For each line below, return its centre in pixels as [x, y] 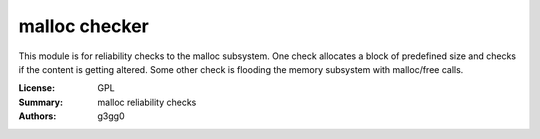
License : [36, 88]
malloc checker [84, 26]
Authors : [37, 116]
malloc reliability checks [147, 102]
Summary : [41, 102]
